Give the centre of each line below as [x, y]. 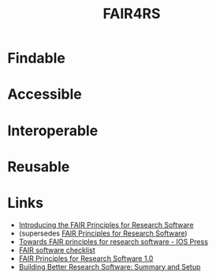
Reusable [39, 166]
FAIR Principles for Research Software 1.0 [86, 258]
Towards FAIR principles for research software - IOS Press [113, 241]
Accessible [45, 94]
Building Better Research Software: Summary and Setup [110, 266]
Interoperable [53, 130]
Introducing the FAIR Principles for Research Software [106, 224]
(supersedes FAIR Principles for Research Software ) [103, 233]
